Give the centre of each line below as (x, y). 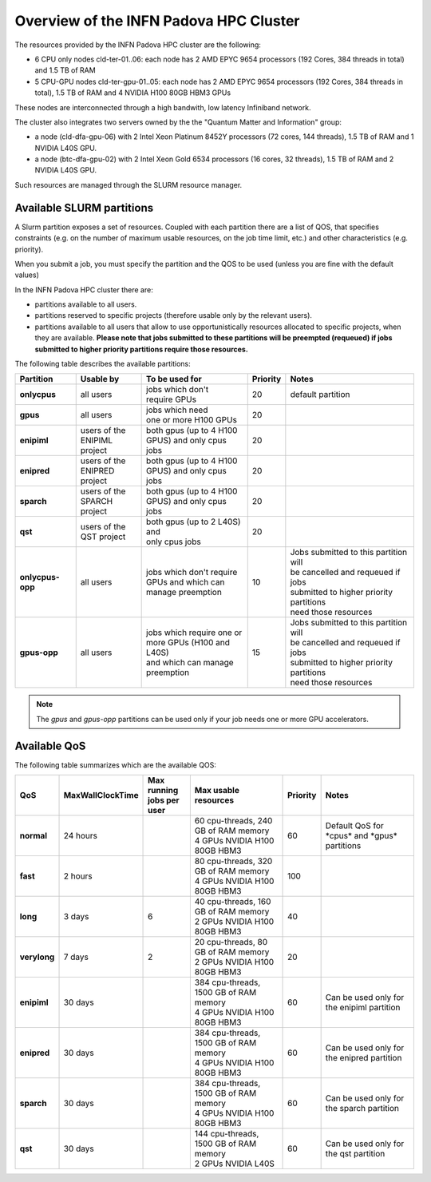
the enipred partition (364, 1058)
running (163, 791)
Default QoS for (355, 826)
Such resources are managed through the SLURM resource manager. (129, 184)
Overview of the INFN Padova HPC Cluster (157, 21)
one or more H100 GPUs (192, 420)
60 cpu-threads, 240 (233, 821)
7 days (76, 957)
